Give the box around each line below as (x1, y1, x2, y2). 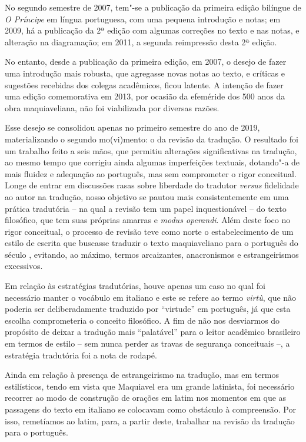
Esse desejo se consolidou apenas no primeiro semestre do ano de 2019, (5, 121, 260, 134)
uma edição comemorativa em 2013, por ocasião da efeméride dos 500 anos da (5, 90, 285, 102)
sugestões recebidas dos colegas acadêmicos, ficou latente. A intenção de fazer (5, 78, 284, 91)
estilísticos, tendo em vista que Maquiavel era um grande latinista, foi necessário (5, 380, 295, 392)
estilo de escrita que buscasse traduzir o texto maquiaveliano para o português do (5, 237, 298, 249)
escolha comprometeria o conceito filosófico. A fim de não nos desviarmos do (5, 314, 280, 326)
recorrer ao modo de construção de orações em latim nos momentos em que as (5, 391, 287, 404)
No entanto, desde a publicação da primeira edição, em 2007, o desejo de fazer (5, 55, 287, 68)
